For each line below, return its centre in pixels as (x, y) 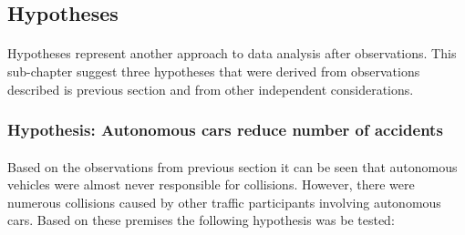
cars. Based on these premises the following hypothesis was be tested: (201, 220)
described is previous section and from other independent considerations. (211, 89)
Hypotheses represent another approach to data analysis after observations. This (232, 53)
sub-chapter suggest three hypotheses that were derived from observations (214, 71)
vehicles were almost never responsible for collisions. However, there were (211, 184)
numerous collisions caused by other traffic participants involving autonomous (224, 202)
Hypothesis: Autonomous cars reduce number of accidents (225, 130)
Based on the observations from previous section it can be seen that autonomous (232, 166)
